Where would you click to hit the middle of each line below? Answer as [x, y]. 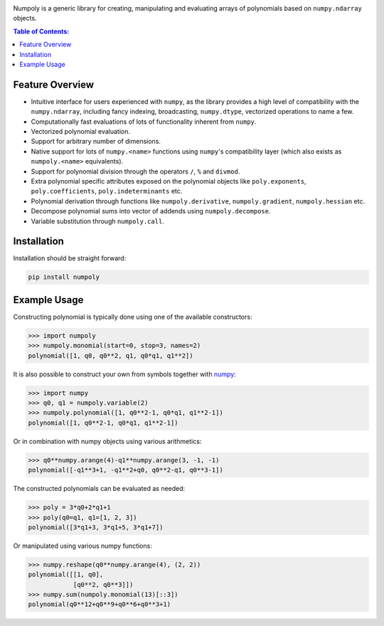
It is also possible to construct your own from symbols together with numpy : [124, 374]
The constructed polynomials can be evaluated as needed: [99, 489]
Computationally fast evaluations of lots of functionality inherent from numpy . [144, 122]
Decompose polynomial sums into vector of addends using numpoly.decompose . [151, 211]
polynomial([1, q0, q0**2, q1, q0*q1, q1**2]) [111, 355]
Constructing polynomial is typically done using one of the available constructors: [133, 317]
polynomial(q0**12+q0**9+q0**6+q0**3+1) [99, 604]
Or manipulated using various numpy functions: [82, 546]
